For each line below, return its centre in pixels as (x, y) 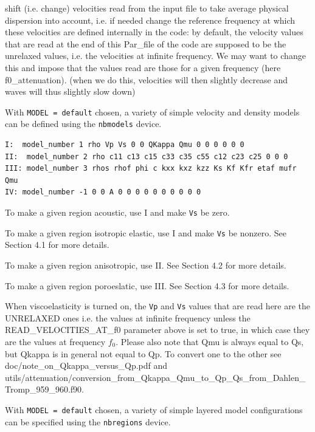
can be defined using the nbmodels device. (83, 124)
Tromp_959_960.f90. (44, 389)
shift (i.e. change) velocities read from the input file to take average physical (147, 8)
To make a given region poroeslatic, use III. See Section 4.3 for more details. (147, 285)
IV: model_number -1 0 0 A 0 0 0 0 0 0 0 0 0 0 (103, 192)
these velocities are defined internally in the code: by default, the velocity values (154, 32)
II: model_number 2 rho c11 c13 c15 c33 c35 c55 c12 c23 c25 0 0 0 (147, 156)
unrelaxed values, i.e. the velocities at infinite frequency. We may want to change (155, 56)
